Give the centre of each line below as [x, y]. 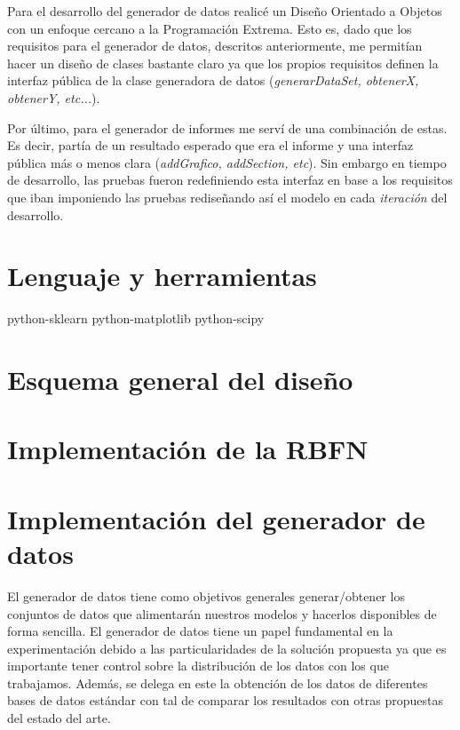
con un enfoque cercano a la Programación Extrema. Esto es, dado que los [210, 28]
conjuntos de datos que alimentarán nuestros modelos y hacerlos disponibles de [222, 613]
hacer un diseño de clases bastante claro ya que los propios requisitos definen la [223, 63]
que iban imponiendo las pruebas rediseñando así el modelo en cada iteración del [227, 197]
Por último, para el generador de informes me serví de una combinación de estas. [227, 127]
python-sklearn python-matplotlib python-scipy [136, 318]
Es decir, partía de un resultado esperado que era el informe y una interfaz [210, 145]
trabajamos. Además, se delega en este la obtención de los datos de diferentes [218, 682]
